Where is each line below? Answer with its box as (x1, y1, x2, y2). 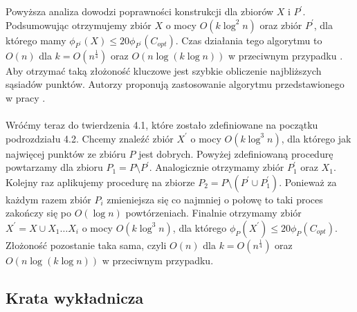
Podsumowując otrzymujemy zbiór (6, 17, 152, 32)
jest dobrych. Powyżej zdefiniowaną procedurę (138, 146, 333, 160)
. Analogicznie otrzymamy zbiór (149, 160, 284, 174)
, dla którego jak (281, 131, 351, 145)
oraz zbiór (259, 17, 302, 32)
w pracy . (6, 90, 46, 104)
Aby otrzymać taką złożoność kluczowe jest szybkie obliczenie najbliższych (6, 63, 322, 77)
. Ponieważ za (279, 174, 337, 189)
